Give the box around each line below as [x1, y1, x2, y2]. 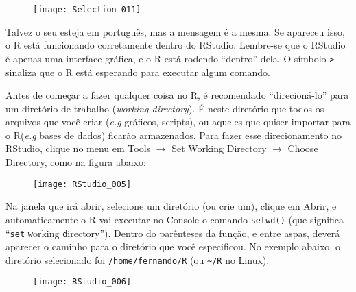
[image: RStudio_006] [33, 277, 132, 287]
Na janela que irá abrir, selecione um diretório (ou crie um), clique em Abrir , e [5, 199, 337, 213]
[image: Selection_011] [33, 5, 141, 14]
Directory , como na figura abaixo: [5, 155, 146, 169]
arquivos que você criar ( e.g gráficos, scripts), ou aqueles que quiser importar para [5, 114, 351, 129]
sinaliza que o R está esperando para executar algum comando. [5, 64, 270, 79]
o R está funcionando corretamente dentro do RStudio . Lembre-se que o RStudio [5, 38, 346, 52]
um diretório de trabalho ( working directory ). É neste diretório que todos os [5, 101, 324, 115]
